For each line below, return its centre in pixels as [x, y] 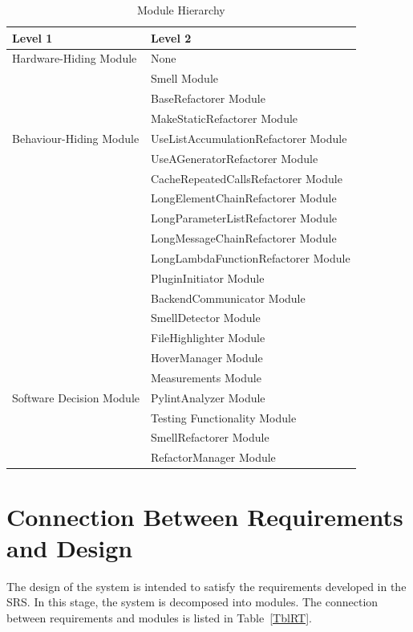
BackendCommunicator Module [228, 298]
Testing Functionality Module [223, 417]
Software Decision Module [76, 397]
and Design [70, 547]
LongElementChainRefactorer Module [243, 198]
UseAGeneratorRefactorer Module [234, 158]
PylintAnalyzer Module [208, 397]
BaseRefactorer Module [208, 98]
